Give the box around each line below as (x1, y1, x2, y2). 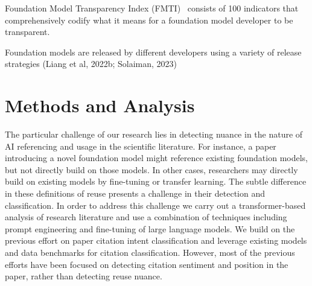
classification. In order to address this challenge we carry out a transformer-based (5, 199, 306, 211)
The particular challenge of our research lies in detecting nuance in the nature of (5, 128, 303, 141)
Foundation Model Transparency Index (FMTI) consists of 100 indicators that (5, 2, 299, 14)
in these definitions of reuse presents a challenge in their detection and (5, 187, 265, 200)
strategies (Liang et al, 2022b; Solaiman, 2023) (5, 57, 177, 70)
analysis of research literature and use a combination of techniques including (5, 211, 287, 223)
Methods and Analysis (5, 93, 195, 118)
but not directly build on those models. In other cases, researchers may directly (5, 163, 298, 176)
